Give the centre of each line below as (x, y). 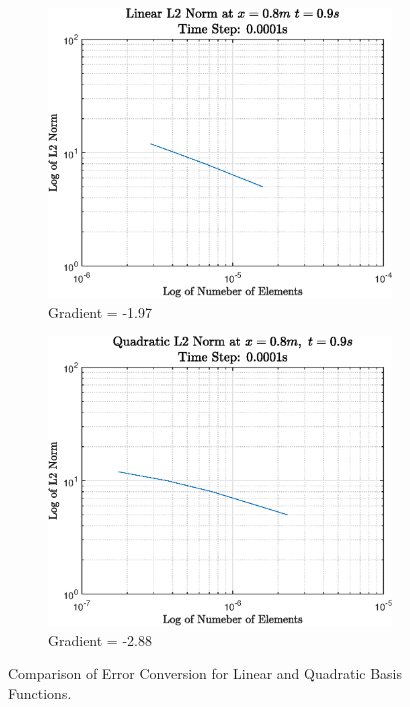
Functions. (40, 692)
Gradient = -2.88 (100, 639)
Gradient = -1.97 (100, 311)
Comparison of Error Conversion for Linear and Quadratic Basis (205, 673)
